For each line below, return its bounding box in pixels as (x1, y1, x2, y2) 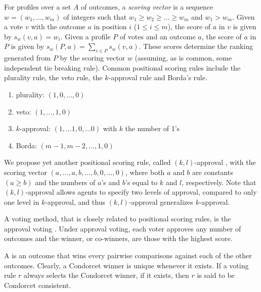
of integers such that (63, 11, 127, 22)
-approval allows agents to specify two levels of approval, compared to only (25, 187, 257, 197)
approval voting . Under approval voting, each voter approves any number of (4, 223, 241, 233)
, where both (125, 166, 165, 177)
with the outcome (31, 21, 85, 32)
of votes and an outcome (119, 31, 196, 41)
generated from (4, 52, 51, 63)
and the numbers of (35, 177, 96, 187)
